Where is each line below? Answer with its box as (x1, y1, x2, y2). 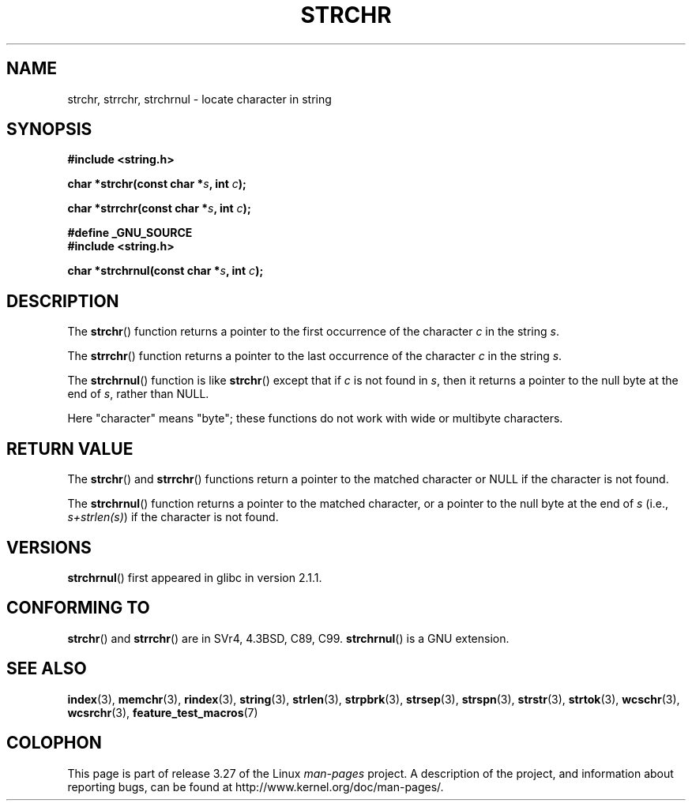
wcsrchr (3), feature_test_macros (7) (67, 705, 258, 719)
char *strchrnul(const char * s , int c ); (67, 264, 264, 278)
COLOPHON (6, 733, 102, 753)
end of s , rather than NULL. (67, 387, 209, 401)
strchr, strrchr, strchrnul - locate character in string (67, 92, 332, 106)
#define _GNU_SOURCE (67, 226, 193, 240)
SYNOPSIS (6, 119, 92, 140)
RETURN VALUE (6, 438, 134, 459)
